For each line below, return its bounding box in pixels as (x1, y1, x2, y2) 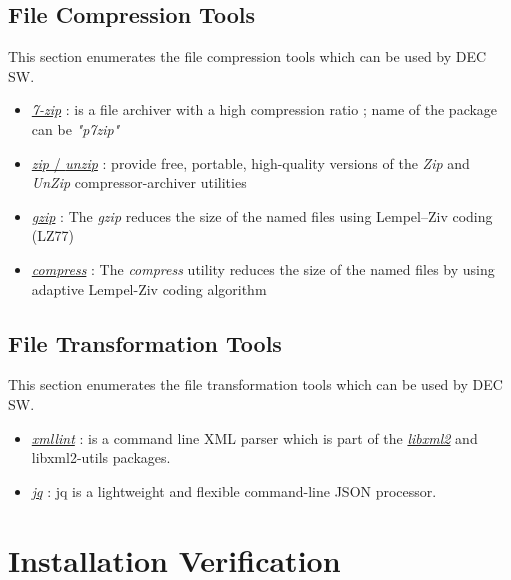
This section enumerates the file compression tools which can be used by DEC (8, 46, 487, 67)
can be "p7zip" (31, 118, 120, 139)
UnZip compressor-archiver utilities (31, 172, 247, 193)
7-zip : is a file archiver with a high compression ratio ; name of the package (31, 99, 498, 120)
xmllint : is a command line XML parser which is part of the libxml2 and (31, 427, 478, 448)
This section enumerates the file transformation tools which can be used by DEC (8, 374, 503, 395)
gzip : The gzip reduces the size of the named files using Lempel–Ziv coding (31, 205, 493, 226)
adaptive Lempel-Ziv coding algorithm (31, 278, 267, 299)
